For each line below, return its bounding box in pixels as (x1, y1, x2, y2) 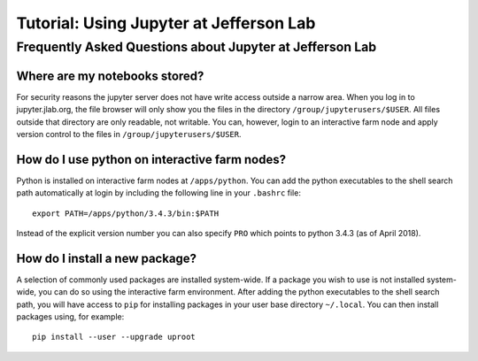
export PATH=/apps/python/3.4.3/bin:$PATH (32, 208, 220, 219)
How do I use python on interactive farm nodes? (16, 151, 287, 167)
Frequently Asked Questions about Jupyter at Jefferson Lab (16, 39, 377, 55)
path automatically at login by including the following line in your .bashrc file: (16, 188, 301, 198)
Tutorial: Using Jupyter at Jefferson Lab (16, 13, 316, 33)
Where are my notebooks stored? (16, 68, 204, 83)
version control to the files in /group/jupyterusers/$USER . (16, 128, 242, 139)
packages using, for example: (16, 311, 125, 322)
